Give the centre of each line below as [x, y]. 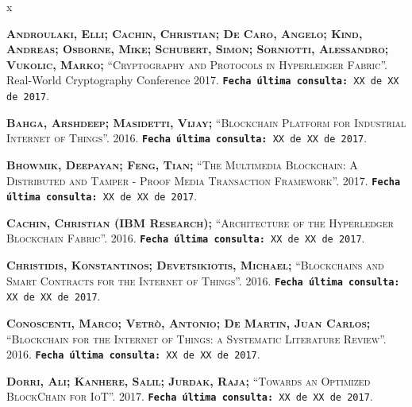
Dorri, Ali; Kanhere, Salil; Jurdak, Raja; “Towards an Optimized [189, 380]
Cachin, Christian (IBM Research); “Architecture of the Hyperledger [200, 222]
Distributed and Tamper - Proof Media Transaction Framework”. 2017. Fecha [204, 180]
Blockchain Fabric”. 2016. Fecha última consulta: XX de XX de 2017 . [186, 238]
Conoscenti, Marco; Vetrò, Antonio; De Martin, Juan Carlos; [189, 323]
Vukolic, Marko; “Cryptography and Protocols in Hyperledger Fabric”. [197, 64]
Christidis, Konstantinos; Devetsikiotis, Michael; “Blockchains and [195, 265]
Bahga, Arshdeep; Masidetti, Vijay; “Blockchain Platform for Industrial [206, 122]
